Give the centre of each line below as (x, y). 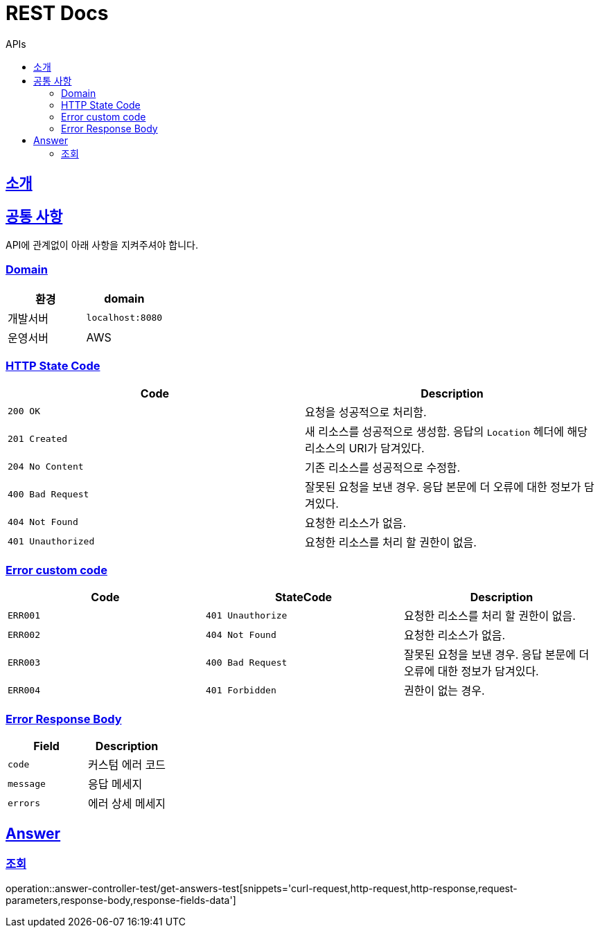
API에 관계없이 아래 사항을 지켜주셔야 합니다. (102, 245)
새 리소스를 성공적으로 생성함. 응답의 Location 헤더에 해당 (446, 431)
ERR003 (24, 662)
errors (24, 803)
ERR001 (24, 615)
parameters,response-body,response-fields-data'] (121, 900)
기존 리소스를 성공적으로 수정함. (383, 467)
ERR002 (24, 634)
